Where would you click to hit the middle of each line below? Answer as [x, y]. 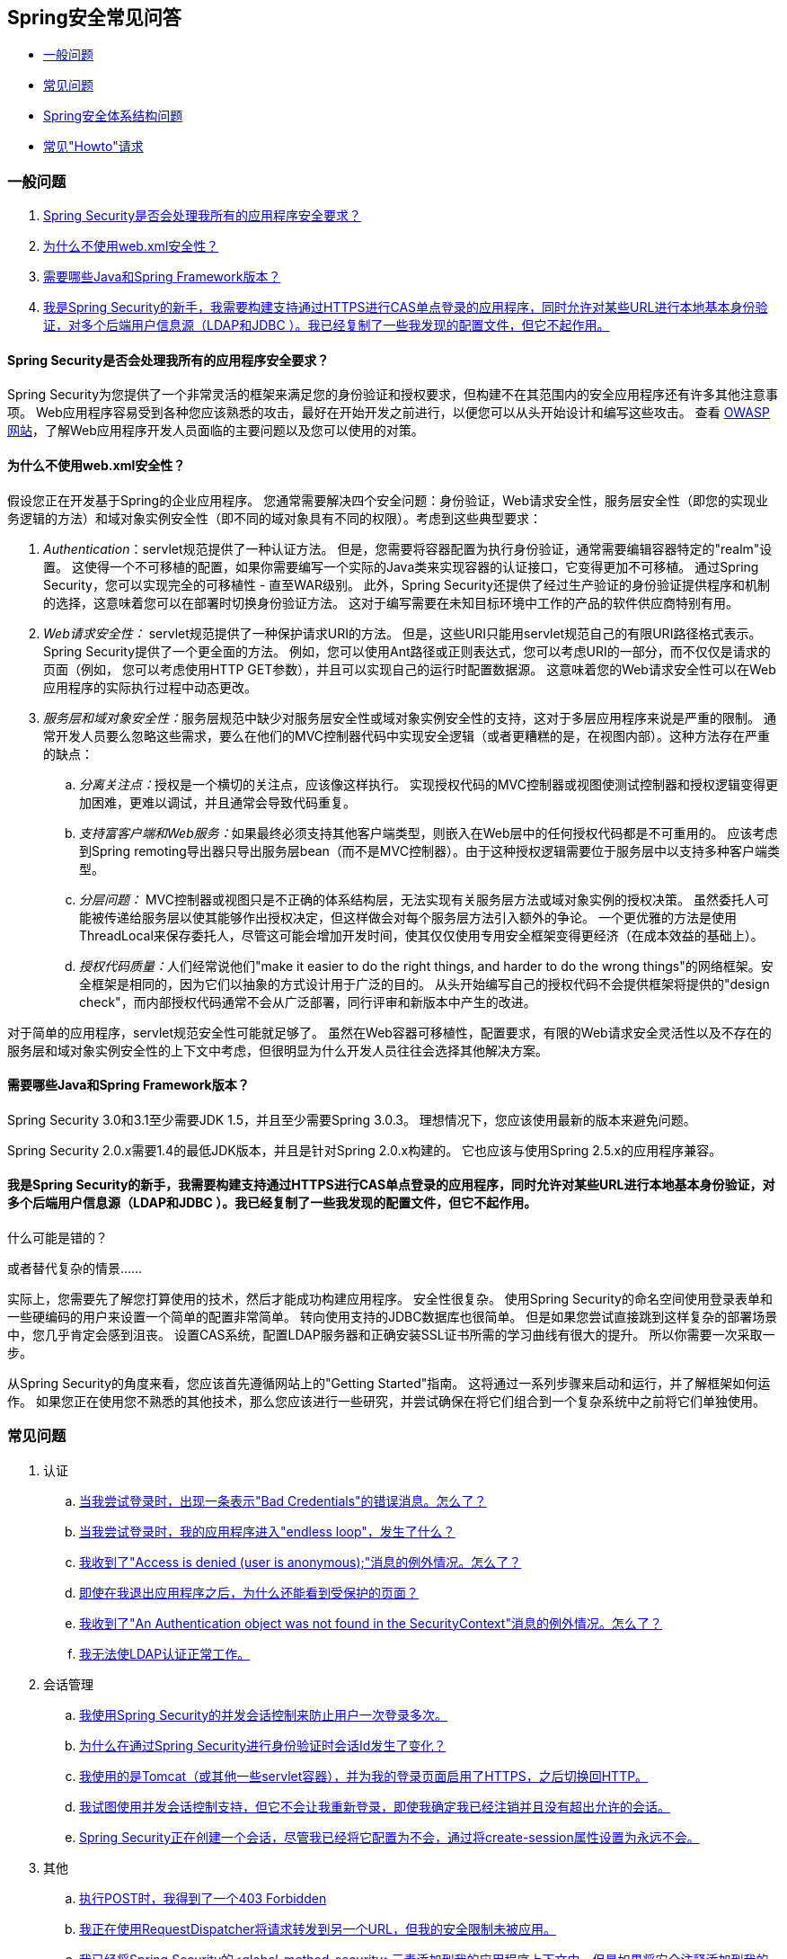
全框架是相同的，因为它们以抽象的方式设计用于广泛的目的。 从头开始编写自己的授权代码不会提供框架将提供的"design [424, 984]
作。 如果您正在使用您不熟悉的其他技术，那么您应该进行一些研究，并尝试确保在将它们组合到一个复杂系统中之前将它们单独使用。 [386, 1402]
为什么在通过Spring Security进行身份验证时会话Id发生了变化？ [263, 1745]
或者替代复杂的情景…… [75, 1269]
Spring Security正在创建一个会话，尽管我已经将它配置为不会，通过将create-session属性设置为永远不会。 [389, 1837]
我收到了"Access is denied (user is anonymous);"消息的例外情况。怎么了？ [301, 1562]
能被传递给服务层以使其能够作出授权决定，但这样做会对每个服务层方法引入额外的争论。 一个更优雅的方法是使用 [408, 917]
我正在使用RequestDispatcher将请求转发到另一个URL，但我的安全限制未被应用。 [318, 1928]
